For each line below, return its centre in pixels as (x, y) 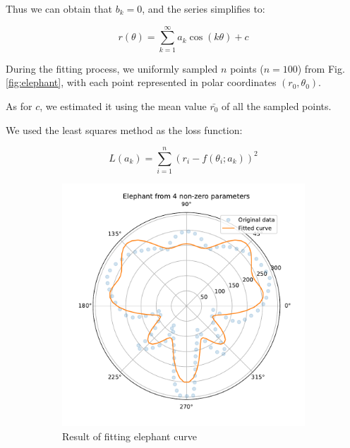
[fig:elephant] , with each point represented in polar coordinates (141, 82)
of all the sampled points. (277, 105)
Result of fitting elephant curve (129, 436)
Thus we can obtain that (59, 8)
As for (19, 105)
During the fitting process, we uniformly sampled (112, 68)
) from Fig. (321, 68)
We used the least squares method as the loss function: (124, 129)
